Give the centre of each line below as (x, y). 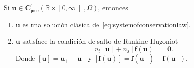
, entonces (113, 7)
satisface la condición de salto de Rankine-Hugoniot (100, 41)
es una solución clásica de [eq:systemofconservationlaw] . (106, 24)
